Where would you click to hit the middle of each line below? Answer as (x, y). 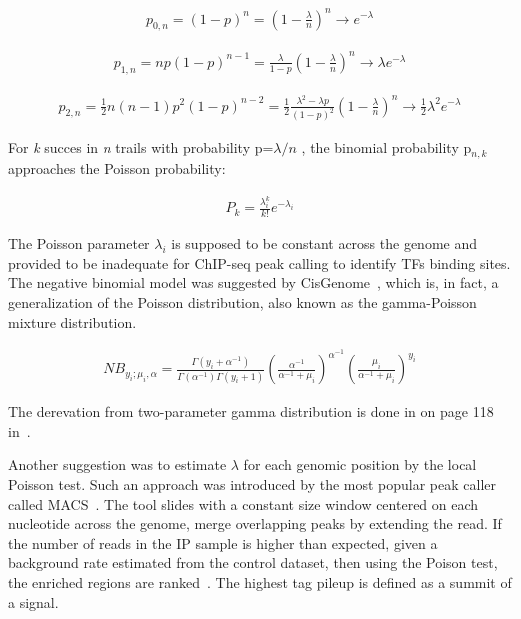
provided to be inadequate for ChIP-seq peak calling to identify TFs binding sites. (259, 262)
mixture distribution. (72, 321)
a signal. (33, 601)
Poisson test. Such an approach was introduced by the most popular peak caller (252, 484)
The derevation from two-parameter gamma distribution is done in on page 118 (251, 411)
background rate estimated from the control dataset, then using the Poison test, (253, 562)
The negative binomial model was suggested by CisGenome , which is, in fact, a (253, 282)
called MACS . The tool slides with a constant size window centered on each (243, 503)
